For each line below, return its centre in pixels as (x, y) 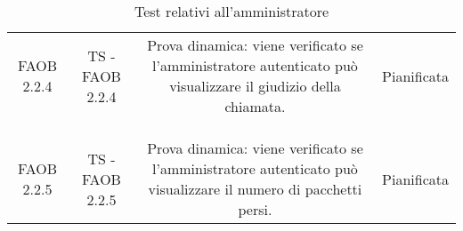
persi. (255, 209)
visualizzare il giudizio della (255, 86)
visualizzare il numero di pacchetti (255, 189)
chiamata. (255, 106)
